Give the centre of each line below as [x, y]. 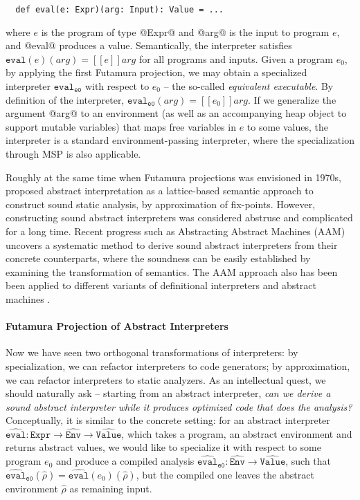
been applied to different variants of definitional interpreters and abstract [161, 285]
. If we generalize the [292, 99]
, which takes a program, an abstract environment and [237, 433]
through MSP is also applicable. [73, 154]
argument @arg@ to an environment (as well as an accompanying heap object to [176, 113]
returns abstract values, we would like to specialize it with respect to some [163, 447]
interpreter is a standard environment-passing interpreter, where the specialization [180, 140]
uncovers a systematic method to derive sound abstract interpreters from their [172, 244]
